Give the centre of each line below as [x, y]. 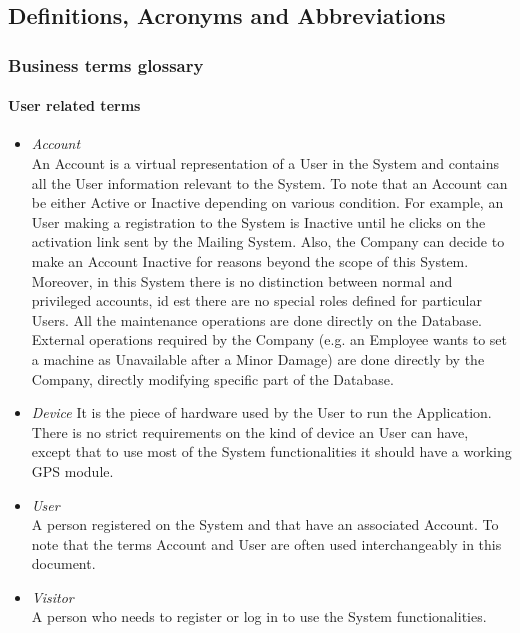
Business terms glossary [106, 64]
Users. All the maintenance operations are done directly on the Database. [256, 319]
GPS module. [72, 470]
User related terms [74, 105]
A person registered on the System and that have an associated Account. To [265, 524]
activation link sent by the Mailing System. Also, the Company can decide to [268, 241]
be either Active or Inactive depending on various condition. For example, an [267, 202]
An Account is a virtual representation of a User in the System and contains [265, 163]
